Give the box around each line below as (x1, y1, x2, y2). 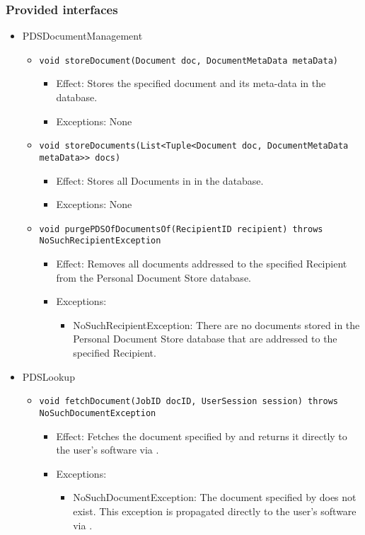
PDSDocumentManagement (22, 28, 143, 43)
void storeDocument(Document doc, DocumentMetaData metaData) (39, 55, 338, 66)
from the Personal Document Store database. (56, 270, 251, 284)
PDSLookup (22, 369, 75, 384)
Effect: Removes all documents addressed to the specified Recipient (56, 256, 347, 271)
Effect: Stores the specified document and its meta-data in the (56, 76, 326, 91)
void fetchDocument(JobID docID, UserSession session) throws (39, 396, 338, 407)
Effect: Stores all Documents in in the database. (56, 173, 264, 188)
